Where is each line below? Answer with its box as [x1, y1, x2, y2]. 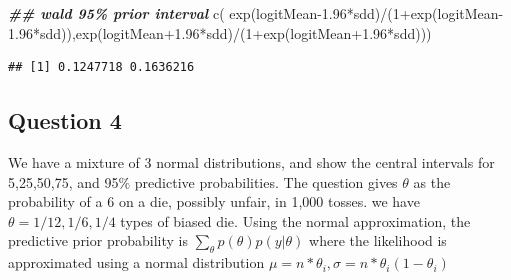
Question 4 [8, 105, 122, 136]
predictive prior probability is [8, 230, 188, 251]
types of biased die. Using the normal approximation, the [120, 210, 471, 231]
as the [413, 171, 451, 192]
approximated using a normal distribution [8, 252, 265, 273]
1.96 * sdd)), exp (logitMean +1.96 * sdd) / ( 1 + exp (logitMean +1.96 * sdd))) [8, 22, 432, 43]
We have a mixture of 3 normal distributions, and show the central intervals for [8, 151, 495, 172]
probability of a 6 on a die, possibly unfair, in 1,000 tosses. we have [8, 191, 420, 212]
